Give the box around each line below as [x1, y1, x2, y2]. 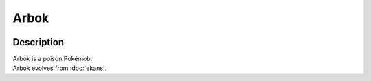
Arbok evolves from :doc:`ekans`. [12, 64, 107, 72]
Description [12, 36, 65, 48]
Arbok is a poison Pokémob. [12, 55, 93, 63]
